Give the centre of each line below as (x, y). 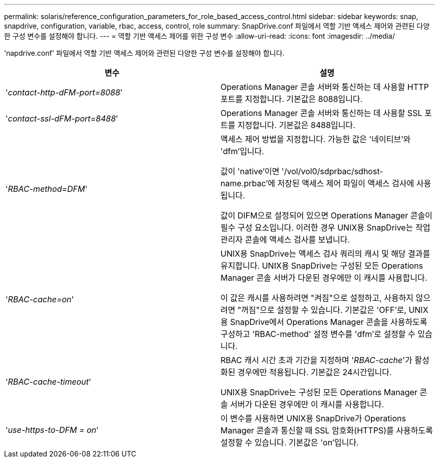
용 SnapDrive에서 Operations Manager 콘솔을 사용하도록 (324, 322)
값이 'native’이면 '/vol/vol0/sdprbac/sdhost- (302, 171)
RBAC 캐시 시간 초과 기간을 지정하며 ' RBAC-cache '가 (316, 360)
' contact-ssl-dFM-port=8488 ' (62, 119)
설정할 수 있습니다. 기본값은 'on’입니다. (290, 442)
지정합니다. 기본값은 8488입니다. (296, 125)
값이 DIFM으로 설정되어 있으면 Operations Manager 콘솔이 (326, 215)
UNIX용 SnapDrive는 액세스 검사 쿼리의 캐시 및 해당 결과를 (325, 254)
